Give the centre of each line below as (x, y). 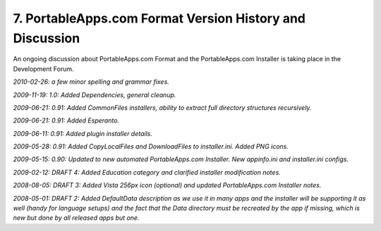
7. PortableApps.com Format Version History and (159, 18)
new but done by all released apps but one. (76, 218)
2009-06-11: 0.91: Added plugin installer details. (83, 133)
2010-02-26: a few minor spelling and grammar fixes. (91, 82)
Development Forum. (43, 69)
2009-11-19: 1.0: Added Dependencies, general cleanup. (95, 94)
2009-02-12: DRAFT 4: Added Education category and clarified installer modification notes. (147, 172)
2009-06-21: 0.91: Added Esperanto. (66, 120)
